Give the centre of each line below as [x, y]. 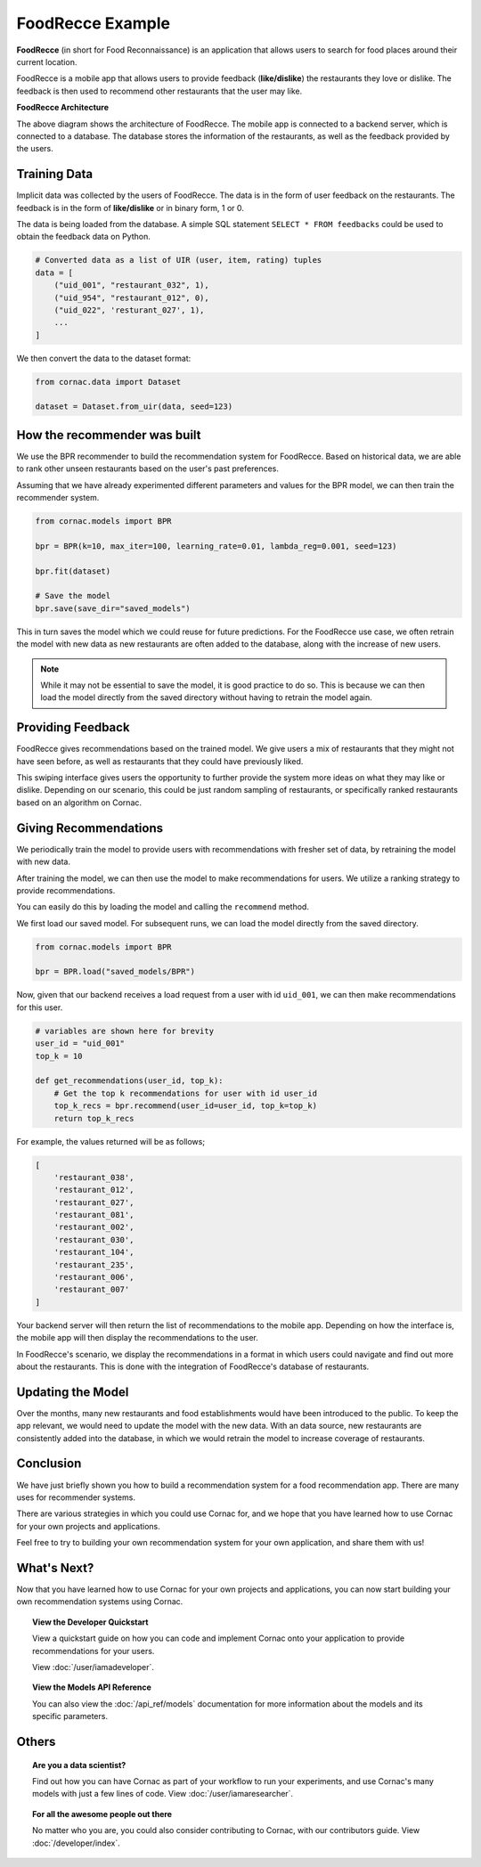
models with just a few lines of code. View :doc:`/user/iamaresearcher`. [163, 1794]
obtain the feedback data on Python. [83, 237]
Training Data [55, 174]
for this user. [40, 1007]
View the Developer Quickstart [90, 1622]
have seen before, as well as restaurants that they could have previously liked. [160, 761]
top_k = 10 [59, 1056]
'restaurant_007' [92, 1290]
